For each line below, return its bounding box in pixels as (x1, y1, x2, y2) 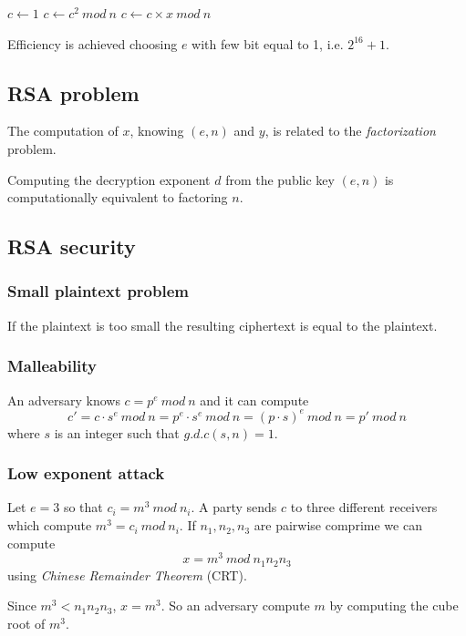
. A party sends (191, 498, 277, 517)
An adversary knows (7, 390, 120, 409)
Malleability (7, 354, 98, 377)
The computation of (7, 121, 119, 140)
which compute (7, 516, 92, 535)
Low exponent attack (7, 462, 165, 485)
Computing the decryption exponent (7, 169, 211, 189)
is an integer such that (54, 423, 180, 442)
